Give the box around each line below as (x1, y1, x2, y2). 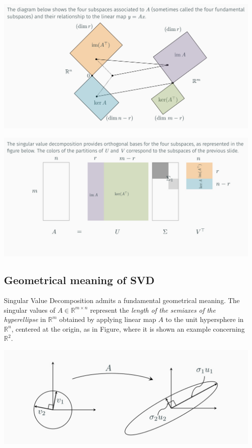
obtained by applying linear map (59, 314, 156, 324)
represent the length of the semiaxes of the (90, 304, 216, 315)
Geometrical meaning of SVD (4, 272, 155, 288)
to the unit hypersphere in (165, 314, 244, 324)
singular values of (4, 304, 55, 315)
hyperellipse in (4, 314, 46, 324)
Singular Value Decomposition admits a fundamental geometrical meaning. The (4, 295, 240, 305)
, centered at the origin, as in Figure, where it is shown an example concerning (11, 323, 245, 334)
